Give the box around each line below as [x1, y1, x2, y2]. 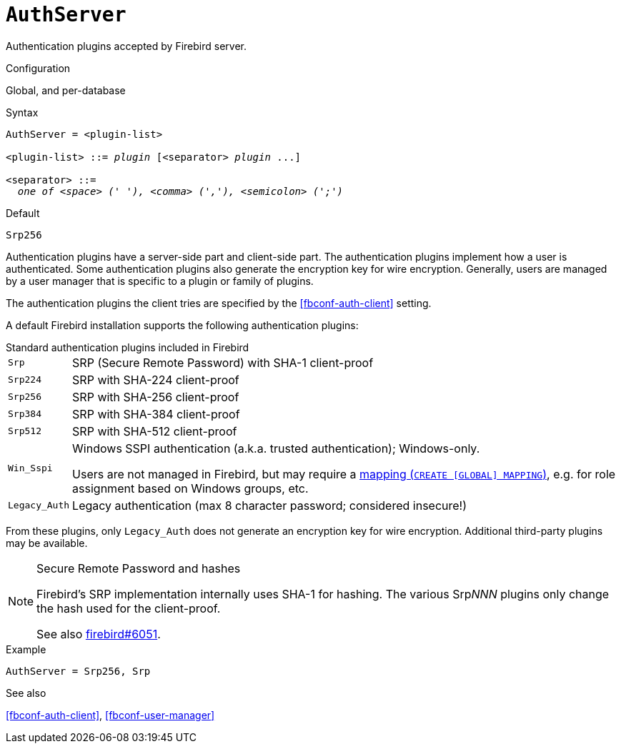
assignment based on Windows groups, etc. [72, 481, 309, 496]
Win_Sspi [8, 463, 53, 474]
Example [6, 643, 46, 655]
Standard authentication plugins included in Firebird [6, 341, 249, 353]
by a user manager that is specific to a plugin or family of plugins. [6, 274, 314, 287]
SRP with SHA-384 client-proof [72, 406, 240, 421]
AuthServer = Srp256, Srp [6, 665, 151, 677]
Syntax [6, 106, 39, 119]
